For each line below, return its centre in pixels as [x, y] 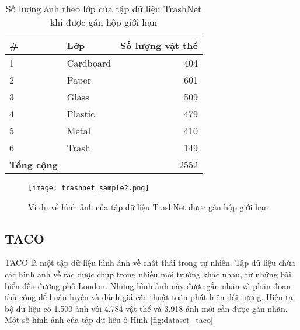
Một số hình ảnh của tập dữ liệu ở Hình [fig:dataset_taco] [109, 320]
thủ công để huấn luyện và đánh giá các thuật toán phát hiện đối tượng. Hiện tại [150, 297]
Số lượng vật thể [159, 45]
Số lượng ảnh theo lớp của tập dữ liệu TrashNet [104, 8]
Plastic [81, 114]
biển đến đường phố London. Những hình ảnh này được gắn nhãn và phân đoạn [148, 285]
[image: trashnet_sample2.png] [89, 188]
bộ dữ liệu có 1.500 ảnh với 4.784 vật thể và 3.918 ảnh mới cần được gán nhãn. [146, 308]
